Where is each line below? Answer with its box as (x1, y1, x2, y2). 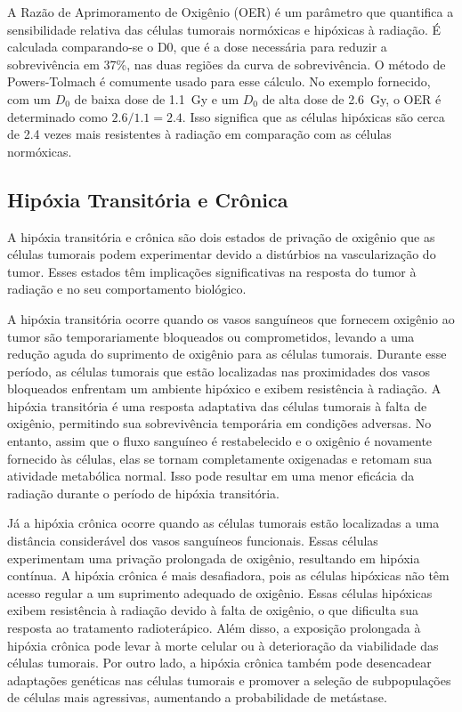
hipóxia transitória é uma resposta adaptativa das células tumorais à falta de (7, 396, 427, 415)
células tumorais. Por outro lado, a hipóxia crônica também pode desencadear (7, 653, 432, 672)
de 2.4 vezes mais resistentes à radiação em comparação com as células (7, 125, 392, 143)
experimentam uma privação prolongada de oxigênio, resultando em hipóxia (7, 548, 420, 567)
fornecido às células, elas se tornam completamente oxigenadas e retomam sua (7, 449, 433, 467)
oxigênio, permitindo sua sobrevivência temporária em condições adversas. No (7, 414, 432, 433)
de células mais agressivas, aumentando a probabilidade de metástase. (7, 688, 387, 707)
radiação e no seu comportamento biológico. (7, 279, 247, 298)
